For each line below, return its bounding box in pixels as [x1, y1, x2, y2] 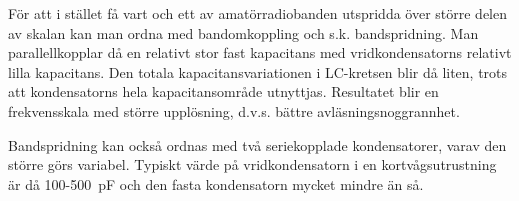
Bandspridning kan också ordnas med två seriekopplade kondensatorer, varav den [8, 134, 507, 155]
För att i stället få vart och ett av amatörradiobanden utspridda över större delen [8, 3, 508, 23]
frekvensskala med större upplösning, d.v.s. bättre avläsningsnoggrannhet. [8, 100, 460, 121]
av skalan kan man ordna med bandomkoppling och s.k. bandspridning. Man [8, 22, 479, 43]
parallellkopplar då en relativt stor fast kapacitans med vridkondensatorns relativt [8, 42, 512, 63]
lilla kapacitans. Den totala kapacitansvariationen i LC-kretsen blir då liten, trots [8, 61, 508, 82]
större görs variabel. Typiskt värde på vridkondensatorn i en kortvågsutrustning [8, 154, 497, 175]
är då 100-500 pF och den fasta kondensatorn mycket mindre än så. [8, 173, 424, 194]
